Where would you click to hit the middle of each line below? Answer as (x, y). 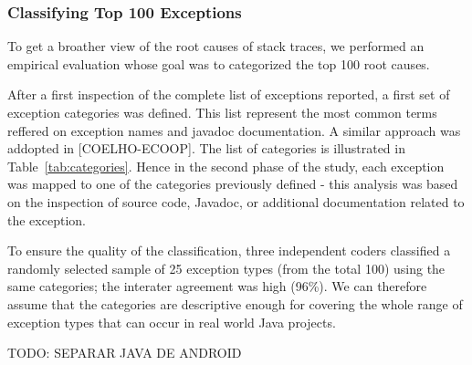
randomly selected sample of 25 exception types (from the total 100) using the (226, 268)
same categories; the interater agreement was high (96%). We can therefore (217, 286)
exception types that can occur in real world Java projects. (172, 322)
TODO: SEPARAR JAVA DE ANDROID (125, 353)
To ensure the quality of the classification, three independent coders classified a (229, 250)
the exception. (47, 219)
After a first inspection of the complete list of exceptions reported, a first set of (229, 94)
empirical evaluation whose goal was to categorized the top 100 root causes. (219, 63)
